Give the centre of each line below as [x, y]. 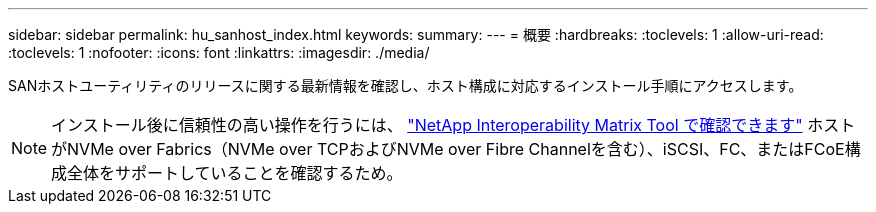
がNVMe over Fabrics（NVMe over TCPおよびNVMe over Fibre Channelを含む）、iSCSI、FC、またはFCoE [448, 149]
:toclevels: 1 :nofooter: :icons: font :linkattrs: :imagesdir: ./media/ [219, 52]
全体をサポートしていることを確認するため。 [235, 173]
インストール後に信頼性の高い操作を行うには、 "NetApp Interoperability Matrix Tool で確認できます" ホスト [453, 125]
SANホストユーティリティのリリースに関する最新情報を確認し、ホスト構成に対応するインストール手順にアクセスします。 [405, 85]
